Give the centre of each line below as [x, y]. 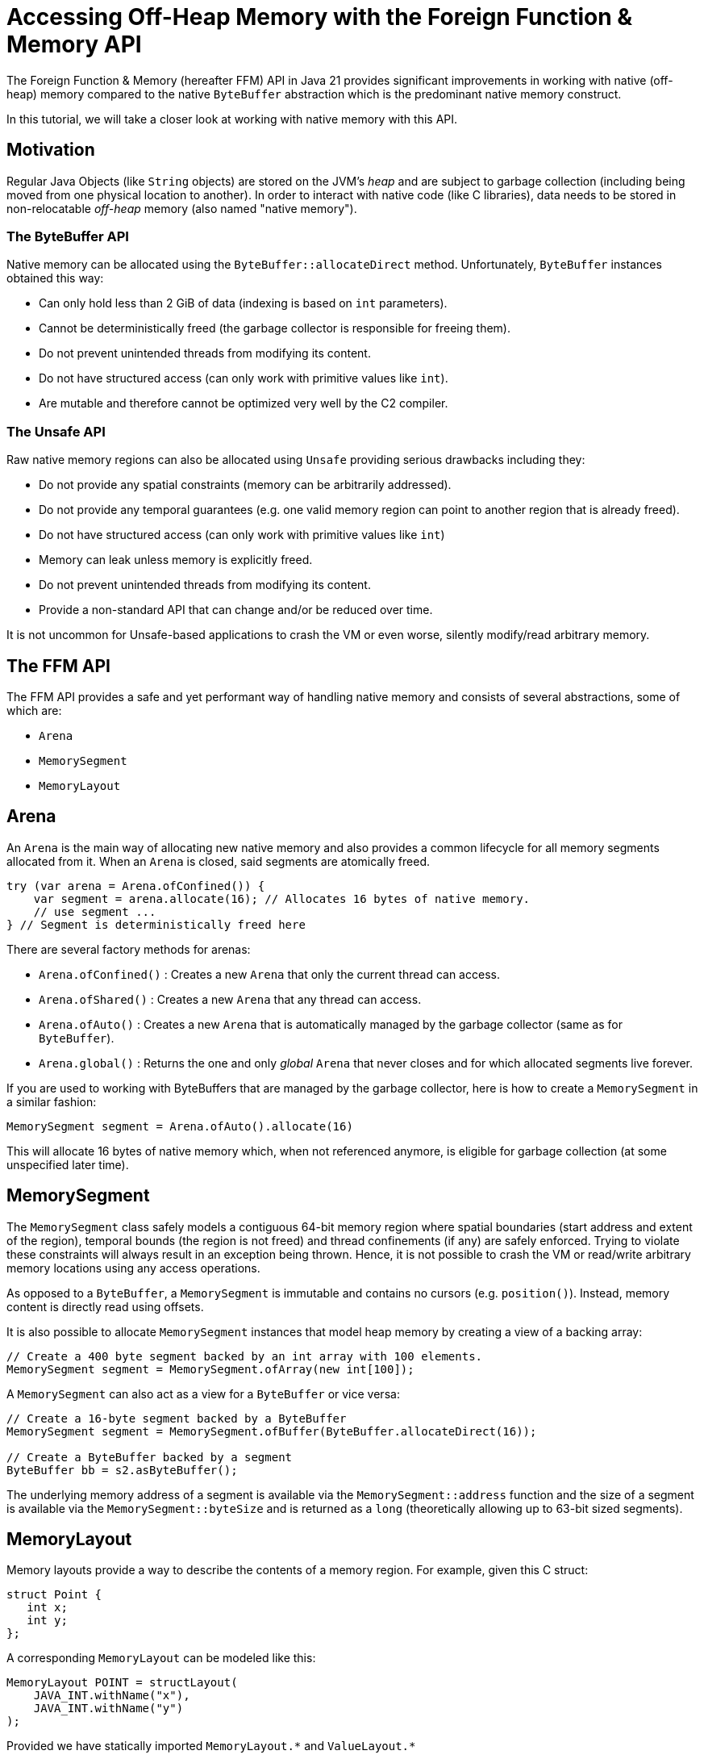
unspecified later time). [68, 1164]
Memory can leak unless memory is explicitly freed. [176, 560]
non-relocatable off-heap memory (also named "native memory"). [182, 208]
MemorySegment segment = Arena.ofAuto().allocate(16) [180, 1126]
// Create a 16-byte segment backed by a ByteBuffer [177, 1418]
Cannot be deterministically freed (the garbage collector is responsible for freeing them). [275, 328]
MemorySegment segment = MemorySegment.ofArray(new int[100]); [210, 1369]
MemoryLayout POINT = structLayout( [122, 1683]
